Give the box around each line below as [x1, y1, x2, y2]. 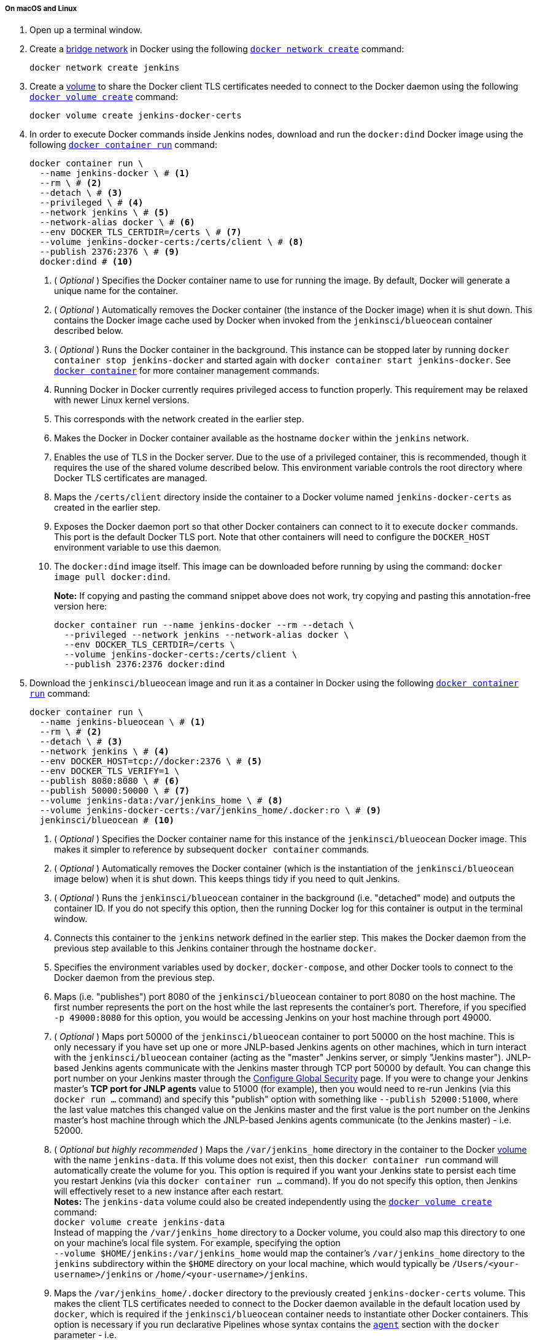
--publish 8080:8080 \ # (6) [39, 776, 180, 786]
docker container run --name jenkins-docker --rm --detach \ [54, 620, 354, 630]
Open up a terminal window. [29, 25, 142, 36]
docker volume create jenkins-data [54, 1217, 225, 1228]
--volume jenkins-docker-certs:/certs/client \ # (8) [39, 237, 304, 247]
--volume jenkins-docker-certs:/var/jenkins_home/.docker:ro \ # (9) [39, 805, 382, 816]
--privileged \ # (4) [39, 198, 144, 208]
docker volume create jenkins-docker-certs [29, 110, 242, 121]
